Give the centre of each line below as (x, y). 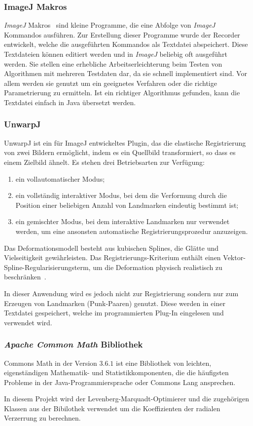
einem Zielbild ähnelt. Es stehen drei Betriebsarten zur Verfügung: (104, 162)
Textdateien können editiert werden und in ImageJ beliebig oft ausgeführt (116, 54)
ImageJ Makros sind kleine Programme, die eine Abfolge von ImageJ (110, 25)
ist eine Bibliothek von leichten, (163, 363)
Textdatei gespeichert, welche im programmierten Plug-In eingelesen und (114, 313)
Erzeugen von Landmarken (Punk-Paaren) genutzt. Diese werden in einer (115, 303)
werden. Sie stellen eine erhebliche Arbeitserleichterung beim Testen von (113, 63)
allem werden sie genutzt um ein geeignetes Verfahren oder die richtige (110, 83)
